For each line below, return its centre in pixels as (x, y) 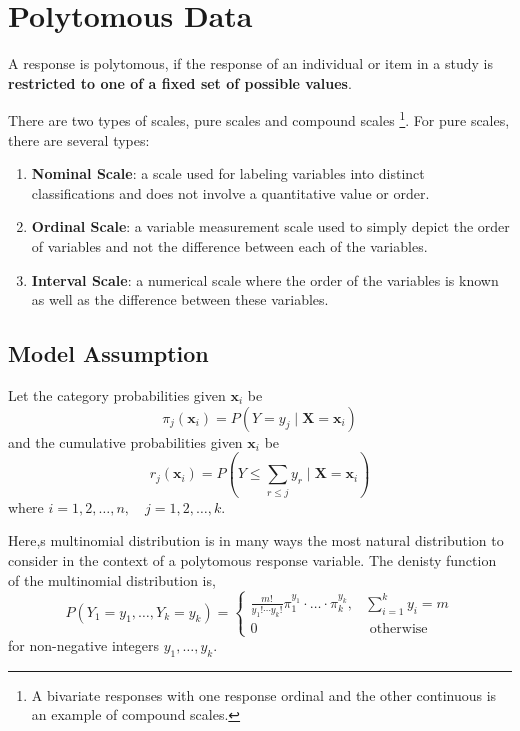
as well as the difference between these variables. (180, 299)
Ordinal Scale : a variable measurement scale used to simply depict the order (270, 226)
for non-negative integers (84, 645)
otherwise (398, 628)
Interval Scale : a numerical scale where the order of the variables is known (265, 279)
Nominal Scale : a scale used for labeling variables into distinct (228, 173)
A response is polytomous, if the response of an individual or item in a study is (250, 63)
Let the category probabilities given (117, 394)
